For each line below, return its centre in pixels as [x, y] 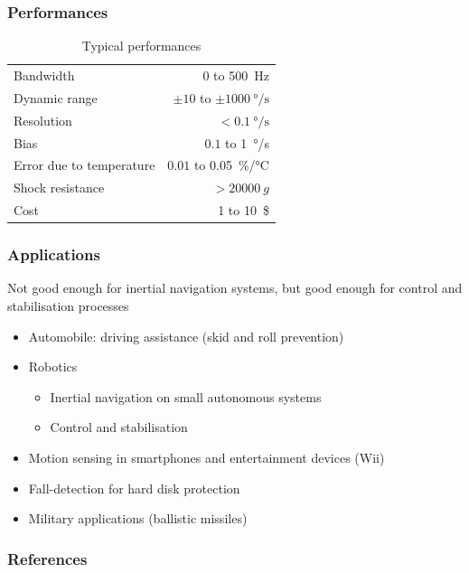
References [47, 558]
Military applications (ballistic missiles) [138, 518]
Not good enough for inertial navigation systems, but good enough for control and [235, 288]
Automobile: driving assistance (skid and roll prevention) [186, 336]
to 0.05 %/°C [231, 165]
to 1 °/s [247, 142]
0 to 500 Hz [236, 75]
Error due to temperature [84, 165]
